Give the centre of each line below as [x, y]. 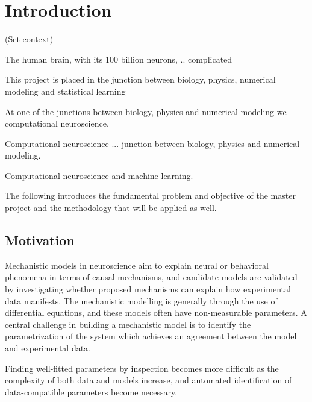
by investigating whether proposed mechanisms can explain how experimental [148, 289]
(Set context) [29, 39]
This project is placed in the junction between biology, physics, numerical [140, 79]
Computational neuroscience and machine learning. [99, 175]
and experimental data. [48, 348]
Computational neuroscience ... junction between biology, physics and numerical [152, 143]
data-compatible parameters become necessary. [91, 391]
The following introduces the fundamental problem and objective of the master [150, 196]
